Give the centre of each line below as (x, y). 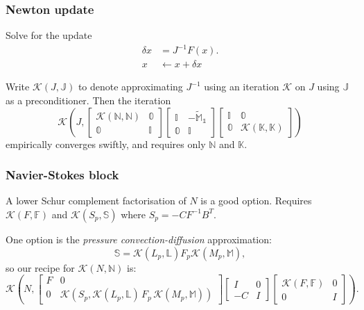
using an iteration (242, 87)
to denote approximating (130, 87)
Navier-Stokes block (62, 175)
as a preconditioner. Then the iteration (88, 100)
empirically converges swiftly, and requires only (106, 144)
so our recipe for (40, 267)
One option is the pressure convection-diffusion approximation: (139, 239)
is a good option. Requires (256, 201)
